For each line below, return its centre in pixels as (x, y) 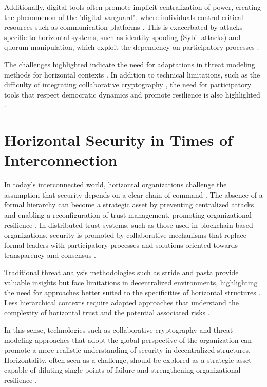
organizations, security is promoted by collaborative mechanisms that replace (125, 235)
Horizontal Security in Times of (118, 140)
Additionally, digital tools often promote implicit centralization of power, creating (133, 7)
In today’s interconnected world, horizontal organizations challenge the (116, 185)
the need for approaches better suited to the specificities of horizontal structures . (132, 292)
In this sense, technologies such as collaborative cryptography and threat (119, 329)
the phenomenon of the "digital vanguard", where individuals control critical (124, 17)
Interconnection (61, 160)
